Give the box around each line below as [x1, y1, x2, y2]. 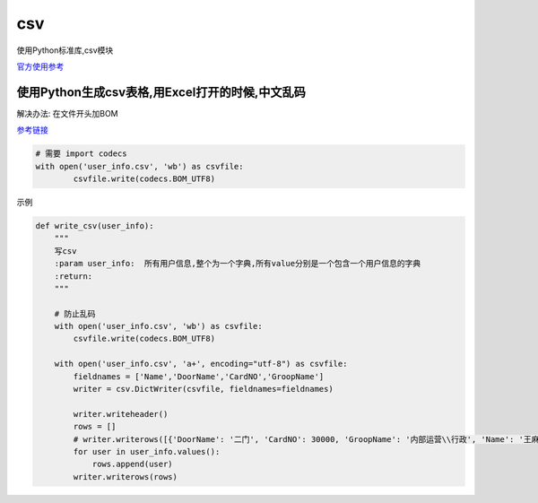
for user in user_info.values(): [73, 447, 221, 456]
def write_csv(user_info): [35, 221, 154, 230]
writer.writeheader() [73, 409, 169, 419]
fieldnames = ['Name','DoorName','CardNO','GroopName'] [73, 371, 325, 381]
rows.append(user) [91, 459, 174, 470]
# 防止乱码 [54, 308, 96, 318]
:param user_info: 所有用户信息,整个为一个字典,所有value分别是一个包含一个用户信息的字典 [54, 258, 421, 269]
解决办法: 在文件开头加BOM [16, 108, 118, 118]
